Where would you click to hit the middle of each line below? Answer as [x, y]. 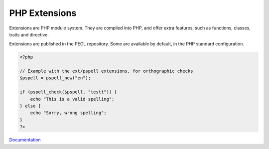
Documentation [25, 140]
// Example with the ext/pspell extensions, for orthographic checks [106, 71]
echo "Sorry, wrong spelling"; [68, 113]
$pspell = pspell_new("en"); [55, 78]
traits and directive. [29, 34]
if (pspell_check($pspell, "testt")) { [68, 92]
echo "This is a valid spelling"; [72, 99]
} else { [30, 106]
